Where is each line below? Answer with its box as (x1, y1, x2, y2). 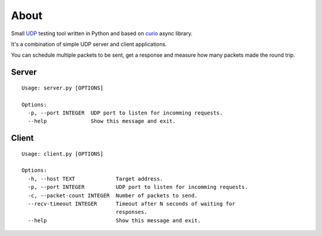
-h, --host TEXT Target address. (27, 175, 163, 182)
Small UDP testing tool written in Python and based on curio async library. (11, 30, 193, 37)
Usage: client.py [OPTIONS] (21, 150, 104, 157)
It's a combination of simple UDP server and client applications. (11, 41, 167, 48)
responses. (115, 209, 148, 216)
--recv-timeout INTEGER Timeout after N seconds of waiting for (27, 200, 236, 207)
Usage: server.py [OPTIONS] (21, 84, 104, 91)
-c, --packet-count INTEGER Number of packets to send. (27, 192, 198, 199)
